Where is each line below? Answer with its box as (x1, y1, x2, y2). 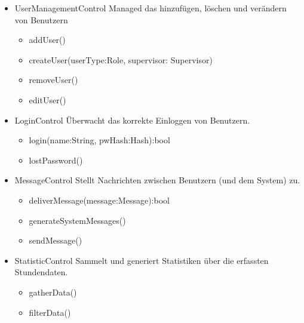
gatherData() (29, 285, 77, 298)
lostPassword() (29, 153, 83, 166)
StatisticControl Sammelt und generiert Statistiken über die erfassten (14, 254, 269, 266)
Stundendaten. (14, 266, 68, 278)
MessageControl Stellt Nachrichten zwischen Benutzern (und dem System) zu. (14, 174, 300, 186)
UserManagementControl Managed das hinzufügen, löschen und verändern (14, 2, 287, 14)
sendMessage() (29, 234, 82, 247)
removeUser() (29, 73, 78, 86)
